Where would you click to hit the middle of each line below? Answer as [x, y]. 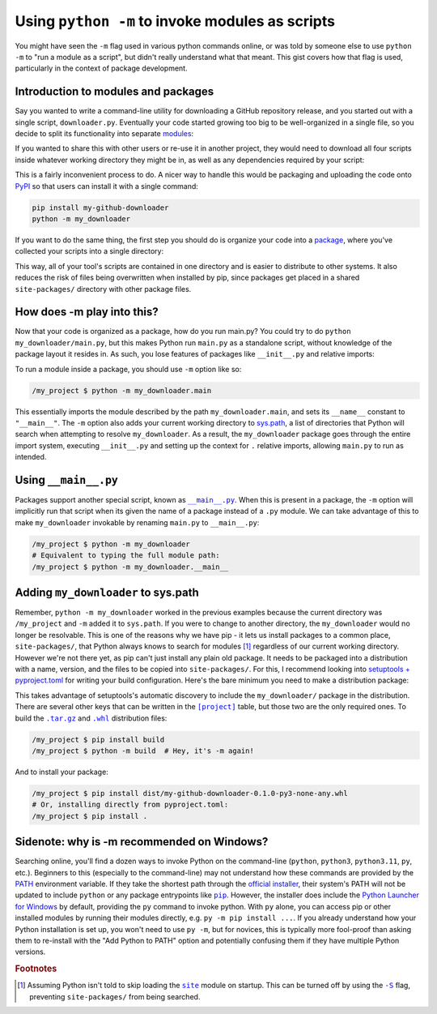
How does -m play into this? [87, 312]
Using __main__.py [67, 479]
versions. [30, 952]
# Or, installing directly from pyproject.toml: [130, 805]
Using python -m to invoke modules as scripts [175, 21]
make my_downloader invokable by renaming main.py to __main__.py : [137, 522]
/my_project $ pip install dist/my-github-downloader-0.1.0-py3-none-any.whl [190, 793]
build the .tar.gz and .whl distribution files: [91, 718]
